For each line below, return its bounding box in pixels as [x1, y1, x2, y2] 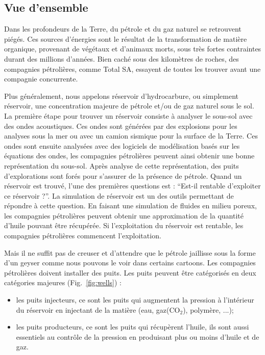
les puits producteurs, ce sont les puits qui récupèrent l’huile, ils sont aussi [16, 321, 249, 332]
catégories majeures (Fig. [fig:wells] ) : [4, 277, 122, 288]
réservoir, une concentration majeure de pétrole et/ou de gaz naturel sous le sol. [4, 100, 254, 111]
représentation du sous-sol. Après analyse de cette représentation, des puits [4, 160, 239, 171]
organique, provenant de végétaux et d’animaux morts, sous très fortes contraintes [4, 43, 261, 54]
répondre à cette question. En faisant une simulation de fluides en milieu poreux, [4, 200, 257, 211]
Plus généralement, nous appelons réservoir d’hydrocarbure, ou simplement [4, 90, 238, 101]
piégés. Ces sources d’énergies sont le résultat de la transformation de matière [4, 33, 247, 44]
